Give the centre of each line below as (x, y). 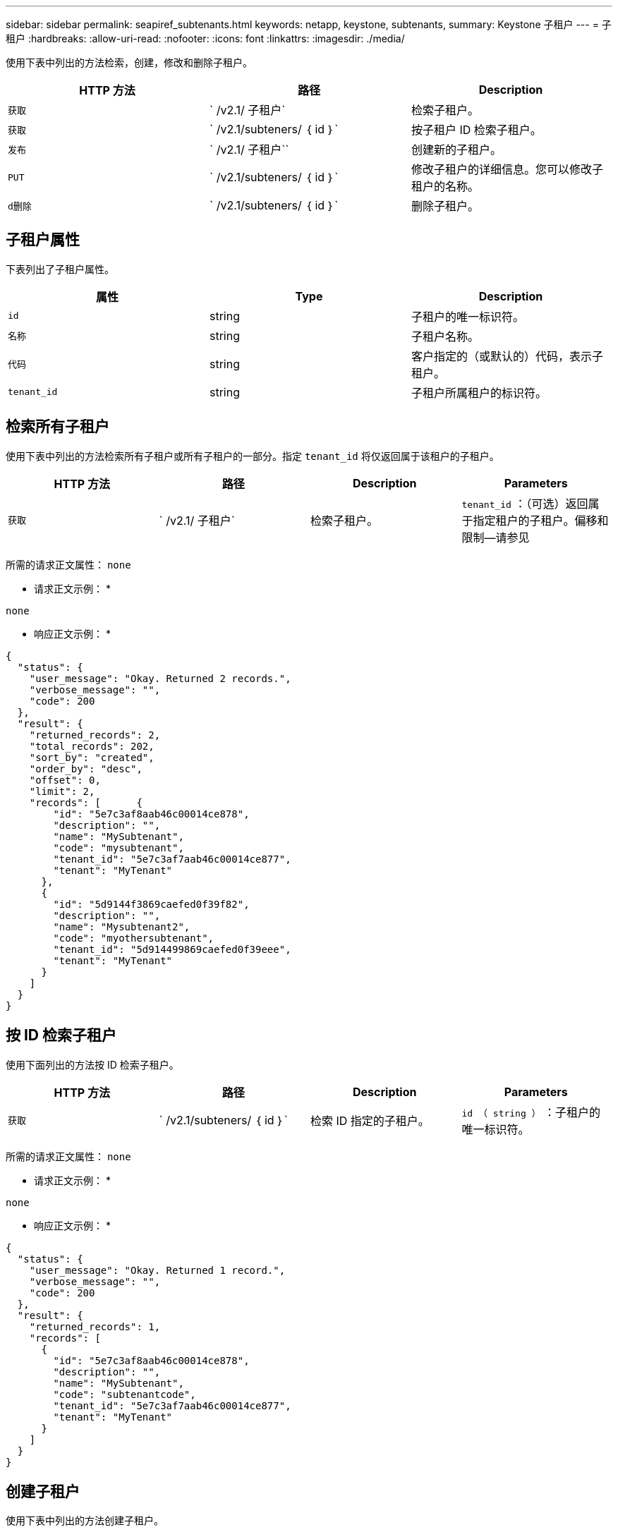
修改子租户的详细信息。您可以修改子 (507, 169)
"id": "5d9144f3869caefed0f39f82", (151, 904)
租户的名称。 (445, 186)
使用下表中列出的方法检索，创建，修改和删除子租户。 (129, 62)
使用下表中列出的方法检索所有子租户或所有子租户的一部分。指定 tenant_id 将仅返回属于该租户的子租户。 (253, 456)
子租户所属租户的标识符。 (479, 393)
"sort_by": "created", (92, 757)
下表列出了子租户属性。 (60, 269)
